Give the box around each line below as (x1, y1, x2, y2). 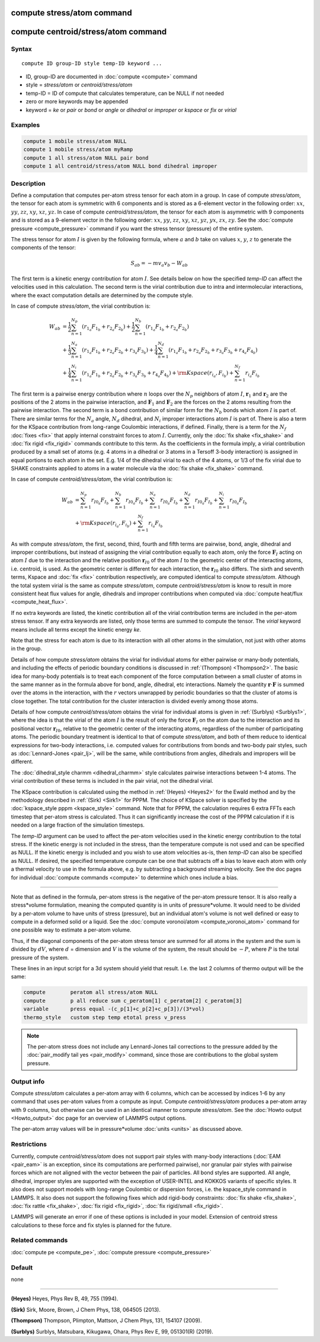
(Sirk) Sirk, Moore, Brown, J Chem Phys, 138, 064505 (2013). (11, 1306, 161, 1313)
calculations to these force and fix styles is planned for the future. (11, 1222, 172, 1229)
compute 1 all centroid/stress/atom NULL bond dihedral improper (23, 163, 217, 170)
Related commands (11, 1236, 68, 1245)
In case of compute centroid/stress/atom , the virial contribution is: (11, 476, 173, 483)
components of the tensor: (11, 244, 76, 251)
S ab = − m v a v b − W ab (130, 260, 188, 268)
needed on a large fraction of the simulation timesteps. (11, 821, 145, 828)
